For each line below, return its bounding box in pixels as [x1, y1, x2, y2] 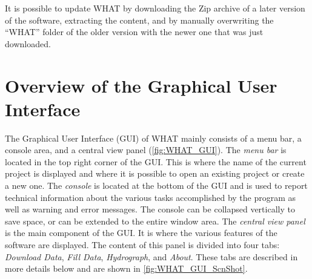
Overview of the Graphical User [5, 73, 277, 97]
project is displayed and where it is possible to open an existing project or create [5, 167, 305, 180]
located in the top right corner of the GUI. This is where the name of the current [5, 155, 307, 168]
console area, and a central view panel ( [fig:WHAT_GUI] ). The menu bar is [5, 143, 287, 156]
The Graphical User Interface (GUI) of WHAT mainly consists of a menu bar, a [5, 131, 302, 144]
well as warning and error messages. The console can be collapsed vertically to [5, 203, 295, 215]
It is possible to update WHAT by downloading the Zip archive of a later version [5, 2, 305, 14]
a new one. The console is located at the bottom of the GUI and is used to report [5, 179, 308, 192]
